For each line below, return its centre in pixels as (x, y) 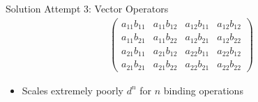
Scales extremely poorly (73, 90)
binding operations (203, 90)
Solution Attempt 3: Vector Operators (87, 8)
